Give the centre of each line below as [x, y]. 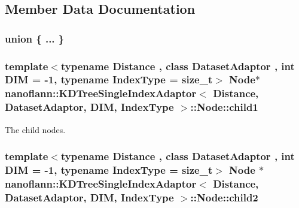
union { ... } [35, 38]
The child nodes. [35, 129]
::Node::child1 [224, 107]
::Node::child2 [224, 197]
